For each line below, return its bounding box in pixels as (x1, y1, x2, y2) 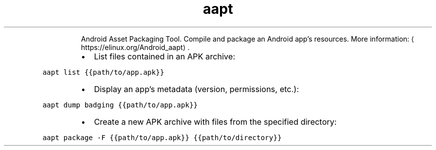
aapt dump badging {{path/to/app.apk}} (42, 100, 198, 109)
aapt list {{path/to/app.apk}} (42, 68, 164, 76)
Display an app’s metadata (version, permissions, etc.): (94, 84, 299, 94)
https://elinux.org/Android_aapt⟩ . (81, 43, 190, 51)
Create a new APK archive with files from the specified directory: (94, 116, 337, 127)
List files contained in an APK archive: (94, 51, 235, 61)
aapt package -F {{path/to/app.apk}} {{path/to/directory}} (42, 133, 282, 142)
